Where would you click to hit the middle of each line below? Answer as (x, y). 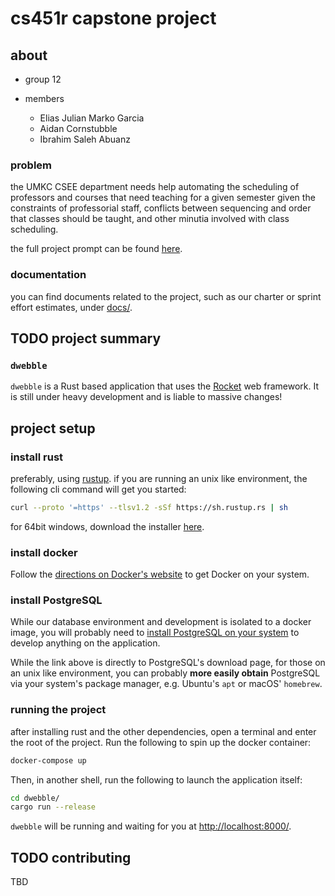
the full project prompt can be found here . (96, 249)
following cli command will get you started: (98, 489)
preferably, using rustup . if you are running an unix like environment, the (159, 478)
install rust (37, 457)
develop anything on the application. (85, 643)
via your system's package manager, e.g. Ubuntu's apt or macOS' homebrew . (166, 684)
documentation (48, 275)
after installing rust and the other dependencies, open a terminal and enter (163, 731)
